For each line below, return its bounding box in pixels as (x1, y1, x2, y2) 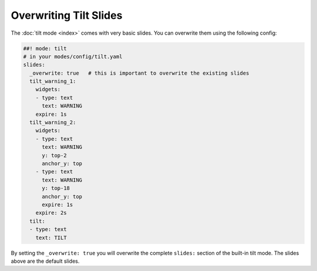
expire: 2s (35, 209, 67, 216)
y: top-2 (42, 152, 67, 159)
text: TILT (35, 234, 67, 241)
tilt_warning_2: (29, 119, 76, 126)
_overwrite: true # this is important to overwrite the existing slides (29, 69, 249, 76)
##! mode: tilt (23, 45, 67, 52)
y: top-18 (42, 185, 70, 192)
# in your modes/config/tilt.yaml (23, 53, 123, 60)
